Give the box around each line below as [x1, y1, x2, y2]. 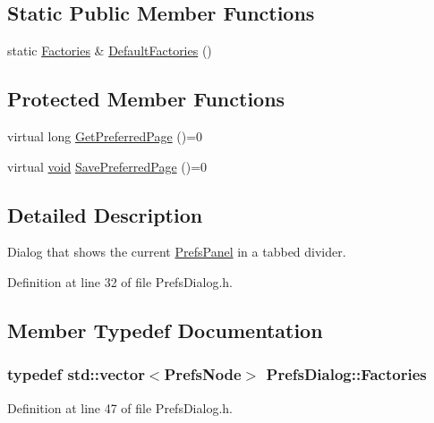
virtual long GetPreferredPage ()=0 [7, 127, 203, 145]
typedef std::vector [7, 363, 145, 385]
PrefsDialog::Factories [266, 363, 427, 385]
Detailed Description [7, 200, 203, 228]
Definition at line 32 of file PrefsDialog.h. [7, 272, 233, 291]
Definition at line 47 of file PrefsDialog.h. [7, 398, 233, 417]
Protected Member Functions [7, 85, 285, 113]
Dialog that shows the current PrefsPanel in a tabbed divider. [7, 242, 346, 261]
